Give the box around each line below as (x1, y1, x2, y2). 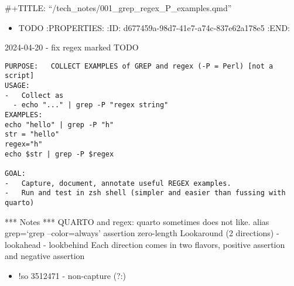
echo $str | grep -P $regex (5, 149, 114, 158)
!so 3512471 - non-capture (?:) (18, 270, 127, 281)
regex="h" (5, 140, 43, 149)
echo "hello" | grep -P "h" (5, 120, 114, 129)
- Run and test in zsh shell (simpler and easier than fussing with (5, 189, 286, 198)
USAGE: (5, 81, 30, 90)
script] (5, 71, 35, 80)
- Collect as (5, 91, 64, 100)
